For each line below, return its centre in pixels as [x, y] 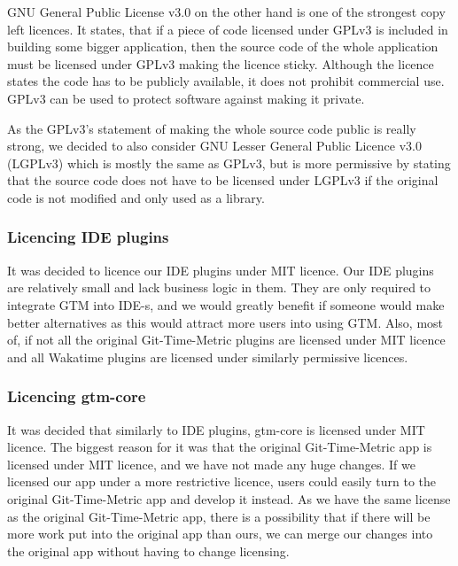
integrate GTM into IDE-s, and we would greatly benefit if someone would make [226, 304]
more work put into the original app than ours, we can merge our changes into [220, 534]
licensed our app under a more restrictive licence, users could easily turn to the [222, 481]
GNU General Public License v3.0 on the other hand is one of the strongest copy [226, 12]
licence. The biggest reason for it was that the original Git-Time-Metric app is [220, 447]
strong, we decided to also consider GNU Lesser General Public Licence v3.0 [214, 146]
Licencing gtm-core [77, 396]
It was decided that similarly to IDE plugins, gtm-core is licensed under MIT [216, 429]
